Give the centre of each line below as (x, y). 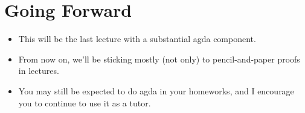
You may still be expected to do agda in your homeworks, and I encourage (156, 90)
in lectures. (39, 71)
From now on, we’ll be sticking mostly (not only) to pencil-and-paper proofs (159, 59)
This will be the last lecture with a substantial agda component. (137, 39)
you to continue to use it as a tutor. (85, 102)
